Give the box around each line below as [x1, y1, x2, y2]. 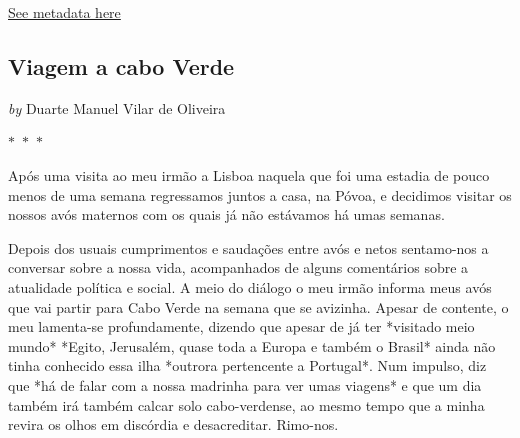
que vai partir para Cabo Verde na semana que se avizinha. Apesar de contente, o [8, 296, 509, 317]
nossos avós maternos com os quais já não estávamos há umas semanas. [8, 204, 445, 225]
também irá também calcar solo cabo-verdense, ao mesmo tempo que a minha [8, 394, 485, 415]
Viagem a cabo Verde [8, 50, 235, 81]
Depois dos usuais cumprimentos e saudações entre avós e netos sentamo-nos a [8, 237, 489, 258]
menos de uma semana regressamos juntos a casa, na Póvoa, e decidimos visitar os [8, 184, 512, 205]
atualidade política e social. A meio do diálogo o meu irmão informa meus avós [8, 276, 492, 297]
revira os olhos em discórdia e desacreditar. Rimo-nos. [8, 414, 339, 435]
